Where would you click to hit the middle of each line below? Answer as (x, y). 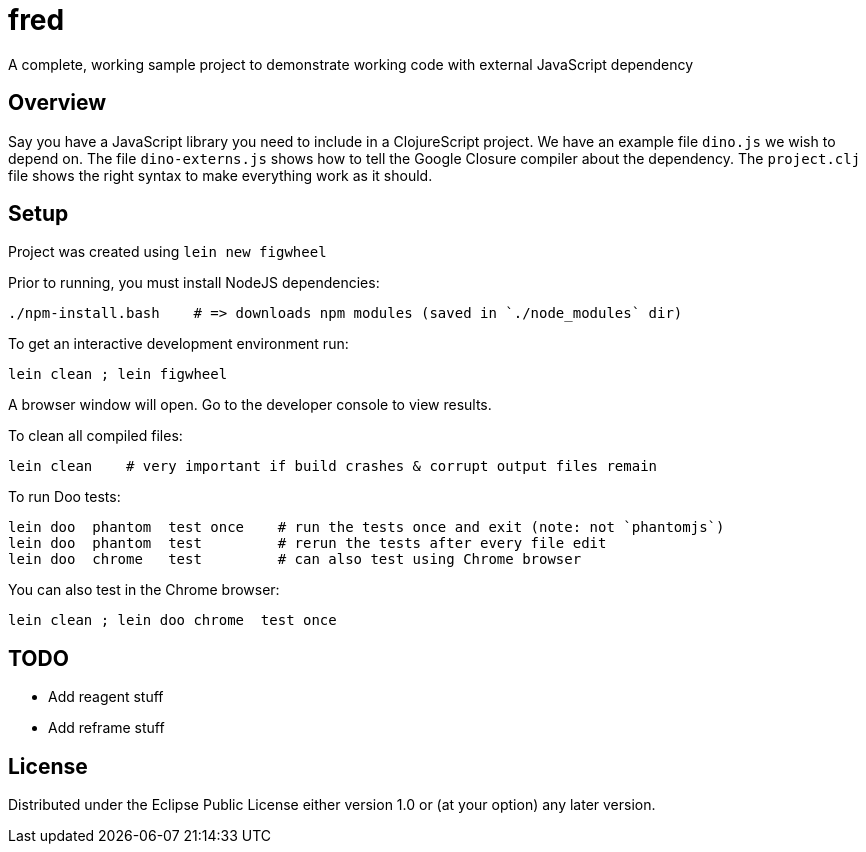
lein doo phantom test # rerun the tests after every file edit (307, 543)
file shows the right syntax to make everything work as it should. (220, 175)
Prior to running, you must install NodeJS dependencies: (194, 283)
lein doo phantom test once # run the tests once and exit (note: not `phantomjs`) (366, 527)
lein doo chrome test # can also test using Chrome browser (295, 559)
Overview (57, 103)
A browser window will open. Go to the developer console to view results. (250, 405)
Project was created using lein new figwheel (167, 252)
